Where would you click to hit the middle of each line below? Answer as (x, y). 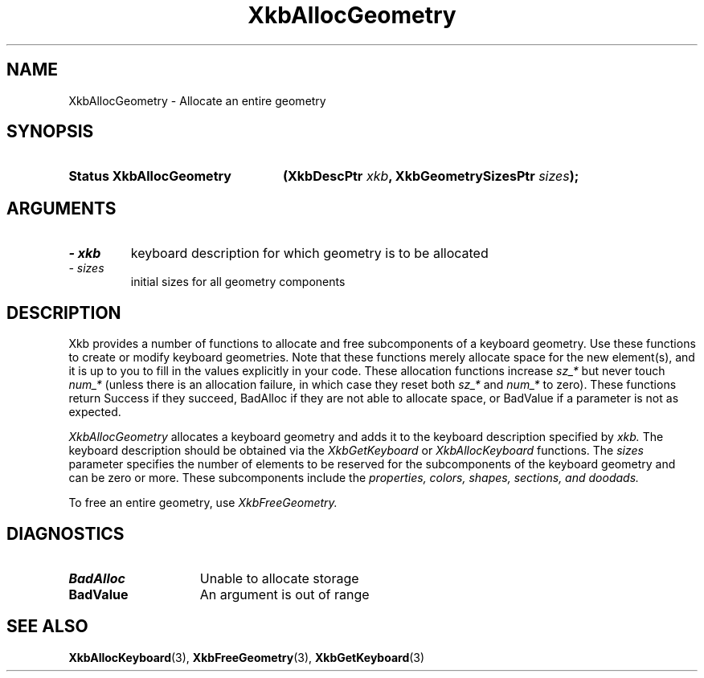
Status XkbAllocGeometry (150, 176)
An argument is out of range (284, 594)
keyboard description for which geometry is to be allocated (309, 253)
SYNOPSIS (50, 132)
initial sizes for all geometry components (238, 282)
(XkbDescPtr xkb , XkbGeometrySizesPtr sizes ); (431, 176)
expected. (95, 412)
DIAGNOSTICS (65, 533)
